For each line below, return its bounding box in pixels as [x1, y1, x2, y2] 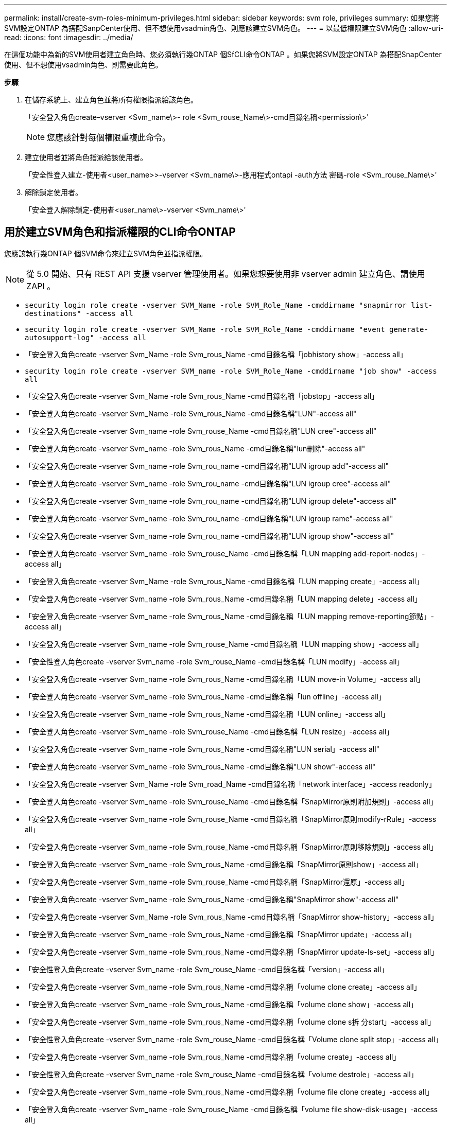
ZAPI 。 [26, 280, 56, 291]
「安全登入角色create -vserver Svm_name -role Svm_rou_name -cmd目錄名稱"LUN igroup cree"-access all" [25, 479, 391, 488]
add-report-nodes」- [353, 549, 425, 558]
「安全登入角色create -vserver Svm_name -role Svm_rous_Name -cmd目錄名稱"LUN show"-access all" [25, 762, 376, 771]
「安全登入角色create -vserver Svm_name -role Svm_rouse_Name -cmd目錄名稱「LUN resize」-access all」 [25, 727, 394, 736]
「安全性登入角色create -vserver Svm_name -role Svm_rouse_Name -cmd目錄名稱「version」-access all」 [25, 964, 389, 974]
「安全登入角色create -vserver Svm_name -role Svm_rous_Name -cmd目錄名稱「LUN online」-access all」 [25, 709, 390, 718]
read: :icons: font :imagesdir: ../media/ [4, 33, 133, 42]
